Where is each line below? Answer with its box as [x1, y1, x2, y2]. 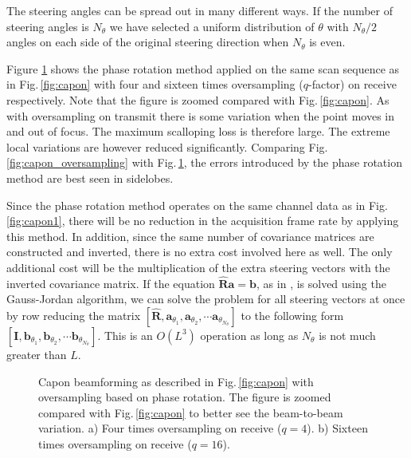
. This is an [97, 326, 153, 343]
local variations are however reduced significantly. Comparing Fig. [6, 138, 328, 155]
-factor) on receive [307, 76, 397, 93]
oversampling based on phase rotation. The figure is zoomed [38, 389, 331, 405]
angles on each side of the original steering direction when [6, 34, 289, 50]
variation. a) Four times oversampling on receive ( [38, 420, 282, 436]
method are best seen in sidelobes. [6, 169, 174, 186]
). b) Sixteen [307, 420, 368, 436]
